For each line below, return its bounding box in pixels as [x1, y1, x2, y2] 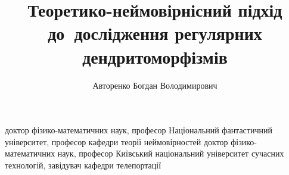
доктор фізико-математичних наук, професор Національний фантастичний [5, 124, 272, 136]
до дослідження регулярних [48, 21, 262, 45]
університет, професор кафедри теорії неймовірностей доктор [5, 135, 228, 148]
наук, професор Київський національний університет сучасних [57, 147, 284, 160]
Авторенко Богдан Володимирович [92, 79, 217, 91]
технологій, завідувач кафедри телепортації [5, 158, 161, 171]
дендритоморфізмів [82, 44, 228, 68]
